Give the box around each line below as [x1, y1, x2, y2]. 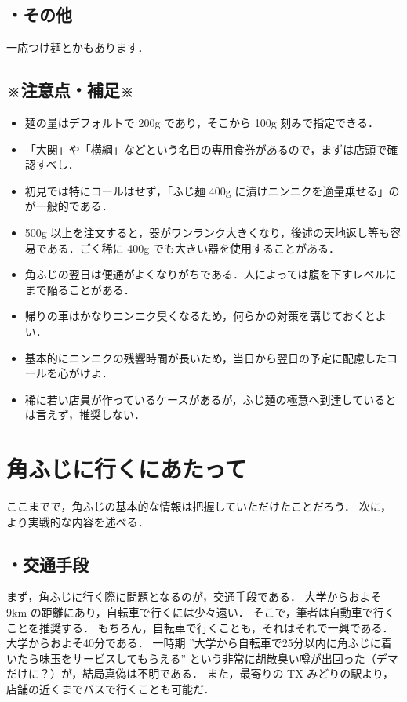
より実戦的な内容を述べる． [6, 513, 149, 529]
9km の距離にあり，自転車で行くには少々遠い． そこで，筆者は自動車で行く [6, 604, 395, 620]
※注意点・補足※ [6, 78, 135, 102]
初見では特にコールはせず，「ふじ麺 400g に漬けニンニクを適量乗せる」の [24, 182, 400, 198]
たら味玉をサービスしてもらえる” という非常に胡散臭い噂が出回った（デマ [16, 649, 398, 666]
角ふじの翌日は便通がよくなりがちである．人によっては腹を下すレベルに [24, 266, 397, 282]
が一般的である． [24, 198, 113, 214]
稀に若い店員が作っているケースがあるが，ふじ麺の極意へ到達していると [24, 391, 397, 407]
